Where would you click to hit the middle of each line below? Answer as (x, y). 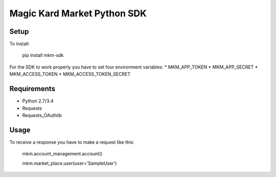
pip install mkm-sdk (43, 55)
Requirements (32, 89)
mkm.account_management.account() (62, 154)
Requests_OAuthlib (42, 115)
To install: (20, 44)
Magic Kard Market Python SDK (78, 13)
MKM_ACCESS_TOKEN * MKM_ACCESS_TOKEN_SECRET (70, 74)
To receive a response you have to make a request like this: (72, 142)
